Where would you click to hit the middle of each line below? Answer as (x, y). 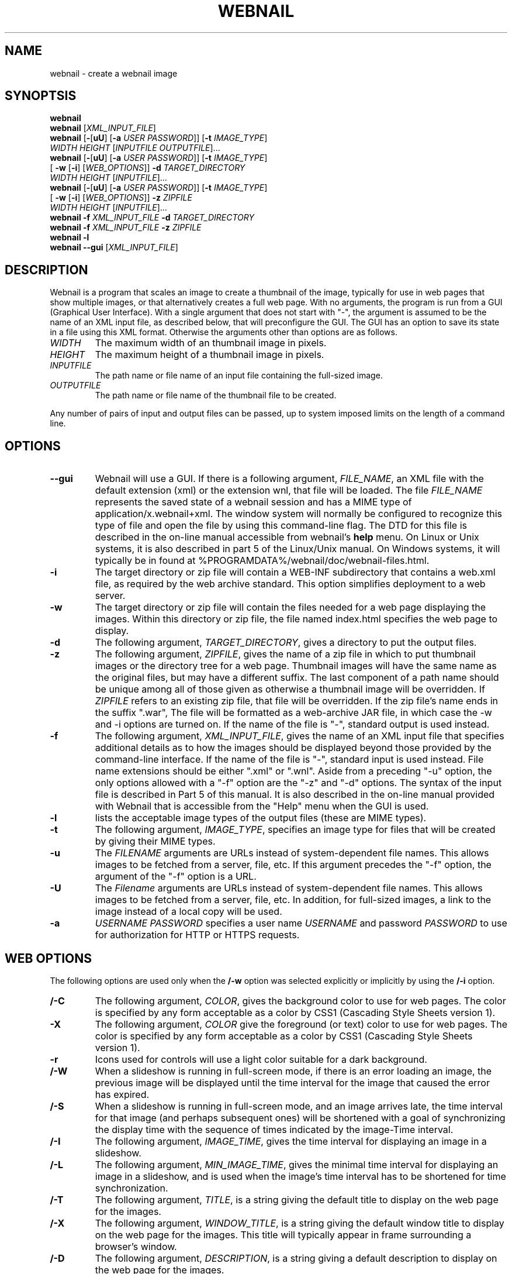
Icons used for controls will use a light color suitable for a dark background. (261, 1059)
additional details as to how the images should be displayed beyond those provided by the (293, 748)
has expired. (122, 1094)
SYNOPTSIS (41, 96)
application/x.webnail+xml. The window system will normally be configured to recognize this (298, 514)
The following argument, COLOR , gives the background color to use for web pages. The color (300, 1001)
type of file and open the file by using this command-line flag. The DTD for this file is (281, 526)
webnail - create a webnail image (114, 73)
